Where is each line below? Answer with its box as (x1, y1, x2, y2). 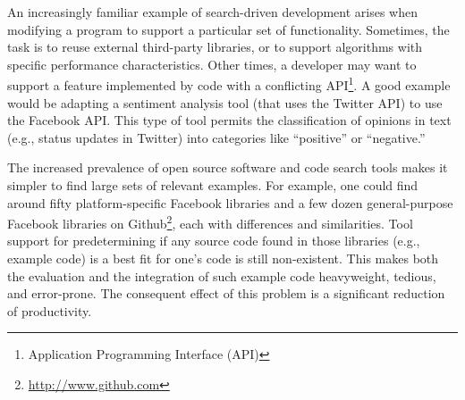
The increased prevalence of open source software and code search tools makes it (7, 158, 448, 177)
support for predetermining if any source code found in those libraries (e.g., (7, 231, 420, 250)
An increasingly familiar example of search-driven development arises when (7, 3, 418, 21)
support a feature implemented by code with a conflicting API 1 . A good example (7, 73, 451, 95)
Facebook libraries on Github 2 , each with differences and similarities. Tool (7, 212, 413, 232)
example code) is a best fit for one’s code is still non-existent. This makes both (7, 249, 439, 268)
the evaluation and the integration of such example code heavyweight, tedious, (7, 266, 436, 285)
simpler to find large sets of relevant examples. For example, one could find (7, 176, 418, 194)
